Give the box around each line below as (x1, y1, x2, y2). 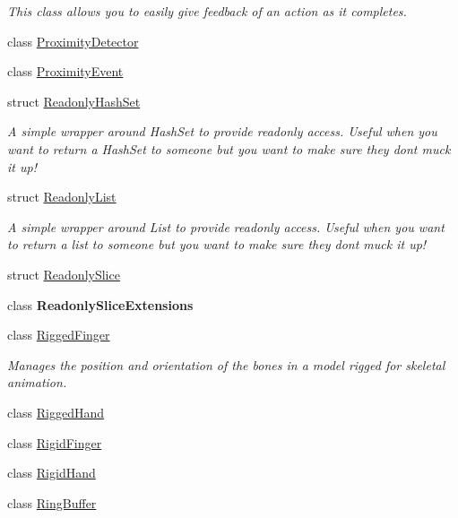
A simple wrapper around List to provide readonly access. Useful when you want (7, 217, 445, 236)
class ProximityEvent (7, 62, 124, 81)
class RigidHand (7, 463, 96, 482)
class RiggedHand (7, 402, 105, 421)
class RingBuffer (7, 493, 97, 512)
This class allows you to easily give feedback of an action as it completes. (7, 2, 407, 20)
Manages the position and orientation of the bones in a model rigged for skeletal (7, 355, 445, 374)
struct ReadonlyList (7, 187, 117, 206)
